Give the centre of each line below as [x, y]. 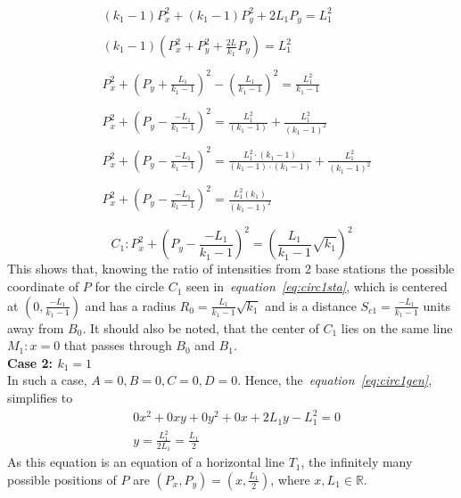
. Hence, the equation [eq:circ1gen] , [335, 380]
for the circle [129, 286]
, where [290, 479]
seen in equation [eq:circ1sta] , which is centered [317, 286]
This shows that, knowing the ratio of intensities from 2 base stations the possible [231, 269]
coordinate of [43, 286]
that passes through [118, 345]
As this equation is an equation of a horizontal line [146, 462]
